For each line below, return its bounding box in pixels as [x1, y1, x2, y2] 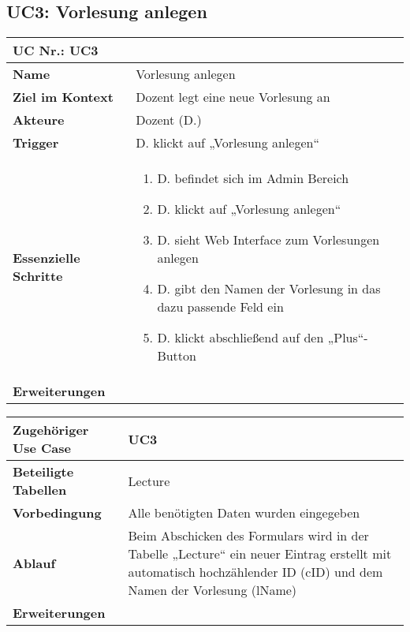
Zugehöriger [13, 421, 89, 439]
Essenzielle [13, 249, 80, 267]
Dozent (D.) [136, 110, 202, 129]
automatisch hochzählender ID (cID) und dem [128, 563, 383, 582]
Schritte [13, 267, 63, 286]
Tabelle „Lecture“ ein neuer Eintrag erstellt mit [128, 544, 392, 563]
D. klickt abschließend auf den [157, 328, 324, 347]
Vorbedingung [13, 503, 102, 522]
